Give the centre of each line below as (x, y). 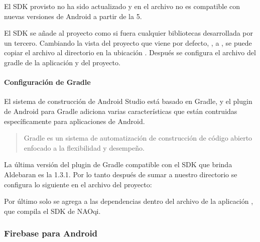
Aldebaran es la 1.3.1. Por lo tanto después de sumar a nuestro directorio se (121, 174)
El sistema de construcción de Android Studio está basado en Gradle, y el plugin (128, 101)
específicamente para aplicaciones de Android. (75, 121)
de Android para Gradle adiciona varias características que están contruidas (121, 111)
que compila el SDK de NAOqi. (52, 211)
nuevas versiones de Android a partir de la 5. (73, 16)
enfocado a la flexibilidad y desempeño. (84, 147)
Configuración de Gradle (47, 82)
